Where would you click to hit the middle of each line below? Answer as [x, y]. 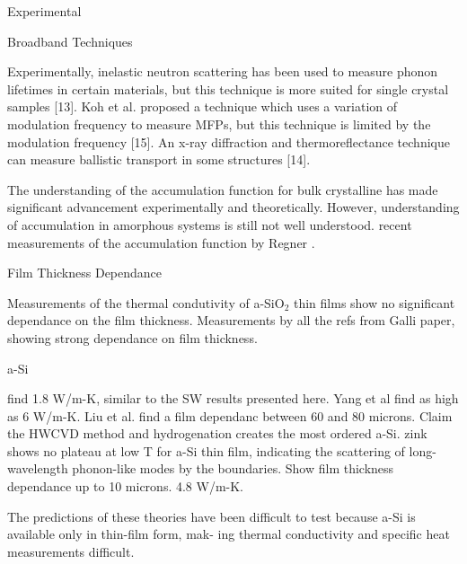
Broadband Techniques [70, 41]
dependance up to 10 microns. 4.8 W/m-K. [126, 486]
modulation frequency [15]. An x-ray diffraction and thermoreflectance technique [229, 141]
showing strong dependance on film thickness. [132, 337]
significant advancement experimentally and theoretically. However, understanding [233, 207]
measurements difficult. [71, 551]
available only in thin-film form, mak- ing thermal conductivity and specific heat [229, 534]
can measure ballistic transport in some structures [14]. [159, 159]
